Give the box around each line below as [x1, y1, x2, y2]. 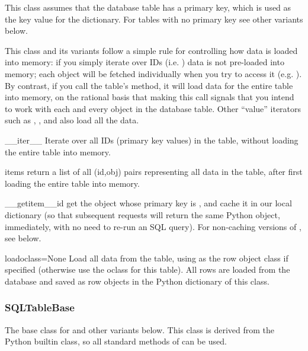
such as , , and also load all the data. [5, 114, 139, 126]
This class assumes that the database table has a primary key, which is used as [5, 1, 291, 13]
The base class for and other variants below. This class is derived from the [5, 323, 274, 336]
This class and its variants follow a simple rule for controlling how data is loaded [5, 44, 298, 56]
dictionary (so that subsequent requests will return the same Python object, [5, 208, 280, 221]
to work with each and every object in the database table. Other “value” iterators [5, 102, 301, 114]
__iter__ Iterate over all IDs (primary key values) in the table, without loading [5, 133, 299, 146]
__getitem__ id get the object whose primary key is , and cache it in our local [5, 197, 292, 209]
